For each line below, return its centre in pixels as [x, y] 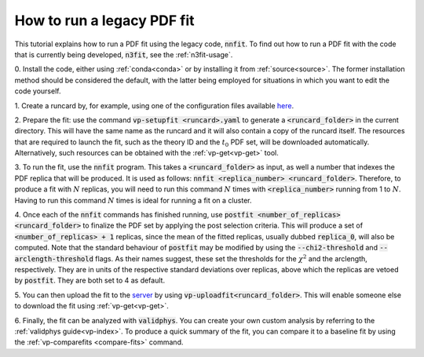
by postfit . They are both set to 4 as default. [90, 280]
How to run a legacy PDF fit [105, 20]
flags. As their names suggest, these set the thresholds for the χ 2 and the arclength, [232, 258]
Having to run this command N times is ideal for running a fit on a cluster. [133, 200]
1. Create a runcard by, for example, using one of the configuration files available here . [154, 105]
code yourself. [38, 91]
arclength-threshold [54, 259]
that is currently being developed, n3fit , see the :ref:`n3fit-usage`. [124, 54]
